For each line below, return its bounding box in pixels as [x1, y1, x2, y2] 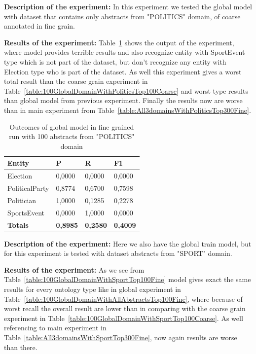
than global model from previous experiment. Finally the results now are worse [4, 95, 243, 106]
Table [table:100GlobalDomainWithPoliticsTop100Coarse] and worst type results [4, 85, 248, 96]
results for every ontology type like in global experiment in [4, 284, 181, 294]
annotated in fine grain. [4, 21, 75, 31]
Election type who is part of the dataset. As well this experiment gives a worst [4, 66, 242, 76]
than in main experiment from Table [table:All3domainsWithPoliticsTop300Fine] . [4, 105, 251, 115]
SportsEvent [7, 207, 44, 217]
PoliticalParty [7, 183, 49, 193]
